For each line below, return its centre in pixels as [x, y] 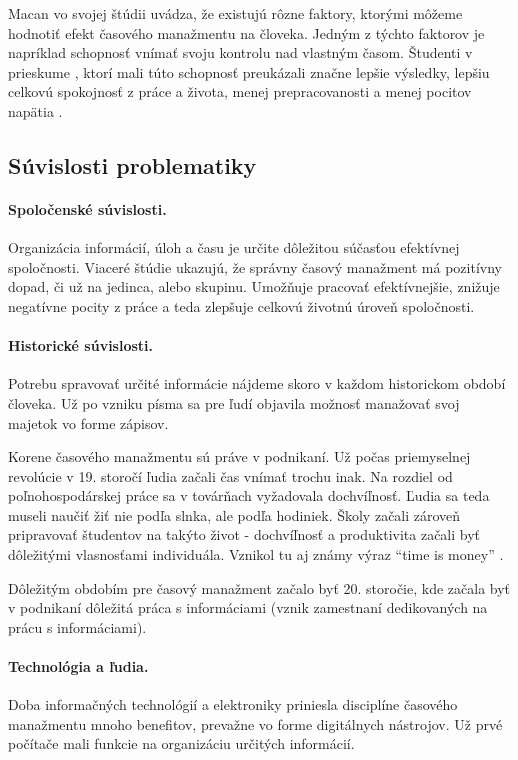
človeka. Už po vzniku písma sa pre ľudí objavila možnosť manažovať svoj [234, 402]
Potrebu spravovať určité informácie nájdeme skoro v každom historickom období [257, 383]
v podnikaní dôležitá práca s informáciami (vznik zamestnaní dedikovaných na [248, 607]
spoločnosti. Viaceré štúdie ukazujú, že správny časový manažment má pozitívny [255, 266]
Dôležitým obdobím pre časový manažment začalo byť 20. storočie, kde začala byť [259, 587]
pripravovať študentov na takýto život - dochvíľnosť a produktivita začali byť [244, 534]
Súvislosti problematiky [132, 164]
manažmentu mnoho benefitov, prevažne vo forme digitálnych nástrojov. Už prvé [255, 723]
